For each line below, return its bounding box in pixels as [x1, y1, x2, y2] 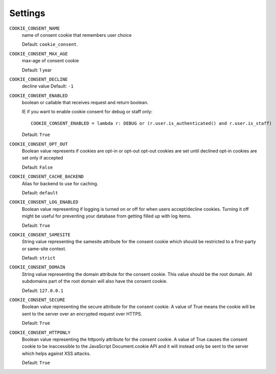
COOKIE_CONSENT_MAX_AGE [9, 51, 68, 56]
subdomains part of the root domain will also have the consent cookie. [22, 278, 168, 284]
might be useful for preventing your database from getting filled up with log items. [22, 213, 192, 219]
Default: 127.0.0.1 [22, 287, 64, 293]
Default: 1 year [22, 67, 52, 73]
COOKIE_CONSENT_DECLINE [9, 76, 68, 82]
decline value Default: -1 [22, 83, 74, 89]
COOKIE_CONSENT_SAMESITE [9, 232, 70, 238]
